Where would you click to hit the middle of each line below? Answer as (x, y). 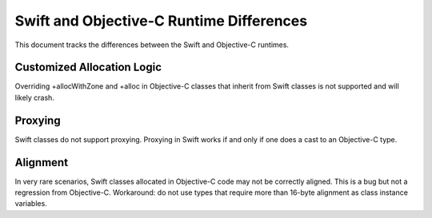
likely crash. (35, 97)
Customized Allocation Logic (88, 67)
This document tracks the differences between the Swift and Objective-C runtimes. (152, 45)
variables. (31, 204)
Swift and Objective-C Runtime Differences (161, 21)
